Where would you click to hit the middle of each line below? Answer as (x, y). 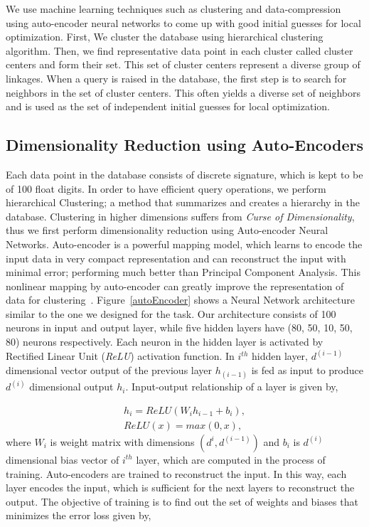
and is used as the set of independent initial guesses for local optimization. (168, 106)
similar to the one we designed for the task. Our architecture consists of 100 (171, 313)
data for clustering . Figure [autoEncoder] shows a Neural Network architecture (180, 300)
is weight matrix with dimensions (122, 441)
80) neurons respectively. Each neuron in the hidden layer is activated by (165, 342)
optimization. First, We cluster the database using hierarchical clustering (165, 37)
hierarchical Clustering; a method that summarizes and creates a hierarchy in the (183, 202)
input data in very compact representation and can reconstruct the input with (176, 258)
